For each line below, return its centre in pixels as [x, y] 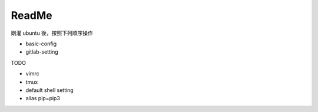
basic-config [41, 44]
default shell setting [49, 90]
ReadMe [32, 15]
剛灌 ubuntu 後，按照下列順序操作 [52, 33]
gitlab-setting [42, 52]
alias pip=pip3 [43, 98]
